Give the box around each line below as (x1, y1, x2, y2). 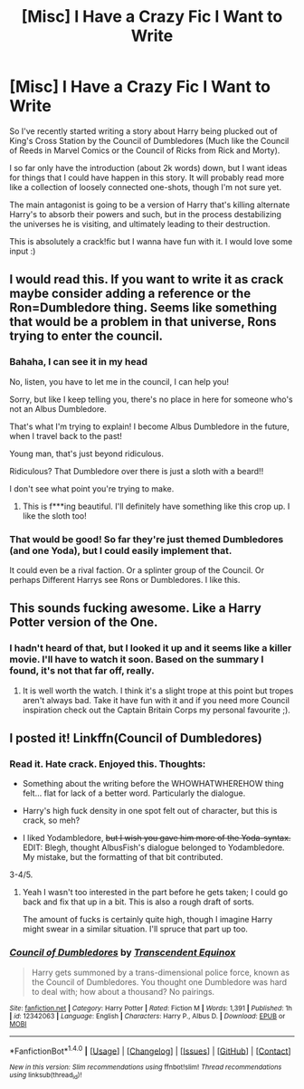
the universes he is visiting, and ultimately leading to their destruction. (9, 218, 271, 229)
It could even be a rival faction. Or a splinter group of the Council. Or (9, 564, 265, 576)
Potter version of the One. (9, 615, 158, 630)
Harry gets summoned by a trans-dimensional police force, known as (31, 967, 290, 978)
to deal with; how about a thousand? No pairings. (31, 986, 215, 997)
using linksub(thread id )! (9, 1071, 82, 1081)
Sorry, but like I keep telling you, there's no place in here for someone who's (9, 394, 294, 405)
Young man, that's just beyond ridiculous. (9, 448, 165, 459)
